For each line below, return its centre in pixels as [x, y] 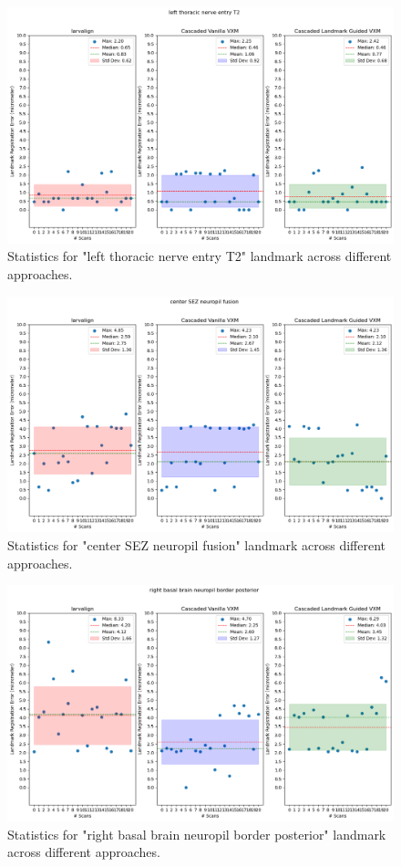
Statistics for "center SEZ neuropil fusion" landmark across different [196, 544]
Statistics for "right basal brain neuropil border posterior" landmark [197, 834]
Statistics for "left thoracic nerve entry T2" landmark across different [200, 256]
